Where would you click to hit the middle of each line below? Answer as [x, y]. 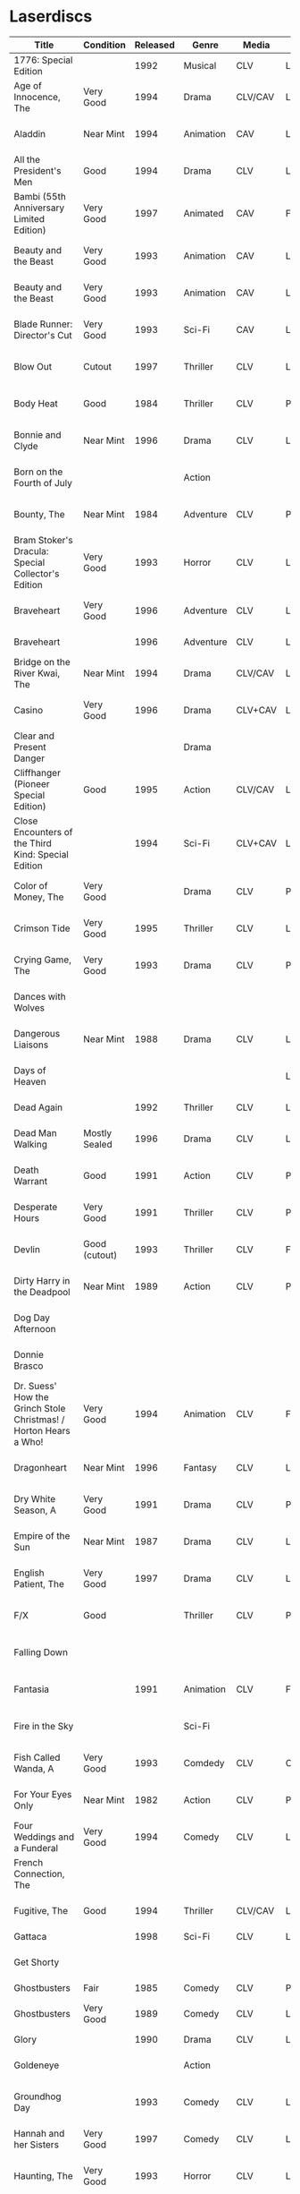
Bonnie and [37, 434]
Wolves [29, 1007]
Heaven [30, 1081]
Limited [29, 218]
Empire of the [42, 1535]
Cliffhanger [37, 773]
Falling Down [41, 1652]
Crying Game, [42, 960]
